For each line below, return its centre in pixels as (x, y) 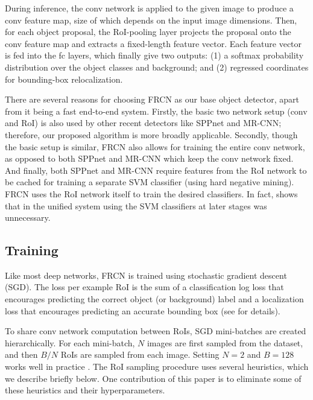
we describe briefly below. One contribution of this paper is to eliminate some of (153, 378)
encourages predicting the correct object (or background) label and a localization (154, 299)
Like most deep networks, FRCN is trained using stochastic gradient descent (146, 275)
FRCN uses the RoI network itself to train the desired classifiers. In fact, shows (151, 193)
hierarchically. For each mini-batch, (70, 342)
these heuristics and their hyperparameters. (85, 390)
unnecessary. (28, 217)
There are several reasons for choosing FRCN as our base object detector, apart (152, 99)
